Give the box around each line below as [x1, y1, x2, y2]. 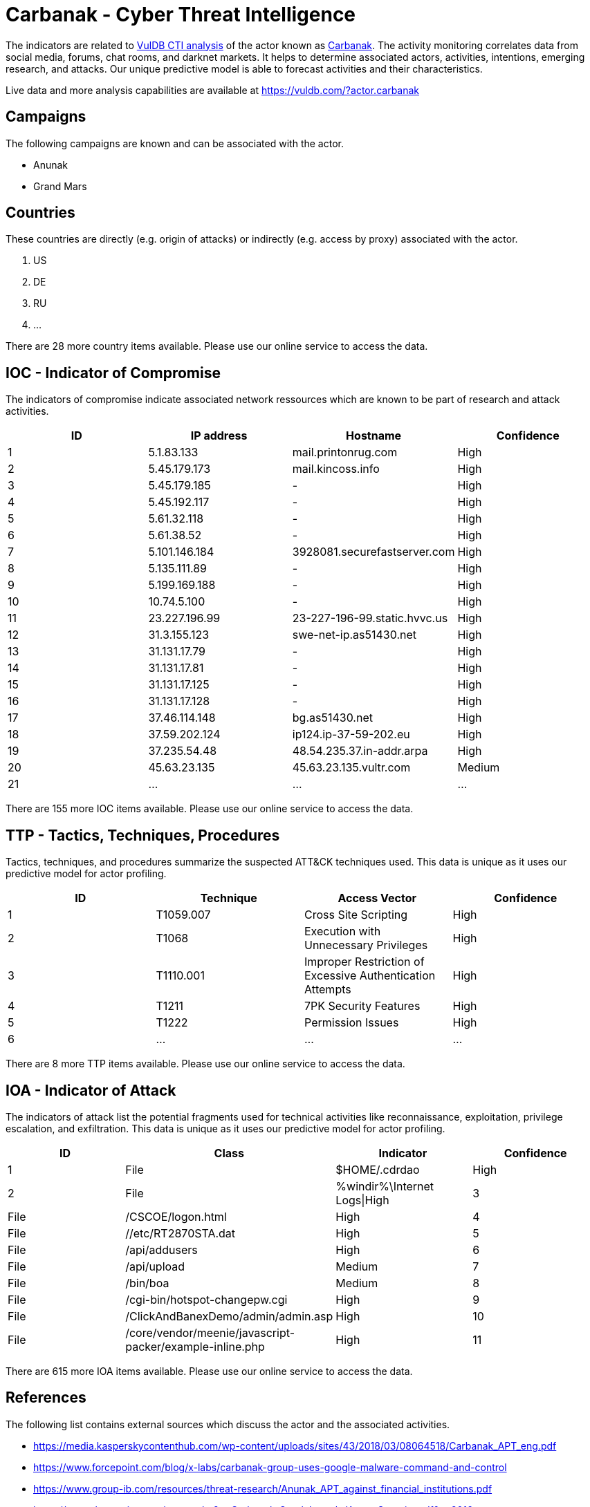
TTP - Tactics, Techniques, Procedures [6, 826, 280, 844]
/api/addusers [125, 1242, 198, 1257]
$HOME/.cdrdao [335, 1162, 420, 1177]
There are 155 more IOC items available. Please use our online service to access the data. [6, 803, 414, 815]
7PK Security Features [304, 999, 421, 1013]
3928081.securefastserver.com [292, 545, 455, 559]
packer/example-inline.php [125, 1339, 265, 1354]
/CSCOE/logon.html [125, 1209, 227, 1224]
